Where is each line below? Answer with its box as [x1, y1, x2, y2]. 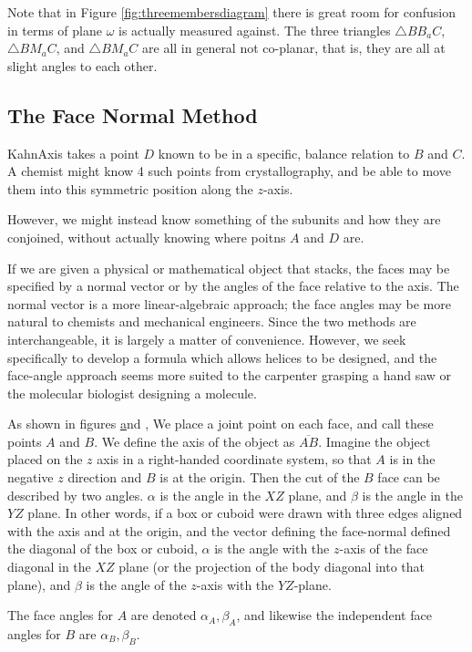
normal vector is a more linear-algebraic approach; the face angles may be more [7, 294, 451, 313]
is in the [389, 450, 436, 469]
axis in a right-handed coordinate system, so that [97, 450, 372, 469]
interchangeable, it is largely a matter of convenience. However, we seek [7, 329, 406, 348]
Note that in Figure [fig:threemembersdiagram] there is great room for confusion [7, 3, 456, 21]
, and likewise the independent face [236, 605, 432, 625]
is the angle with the [214, 539, 330, 558]
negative [7, 468, 54, 487]
